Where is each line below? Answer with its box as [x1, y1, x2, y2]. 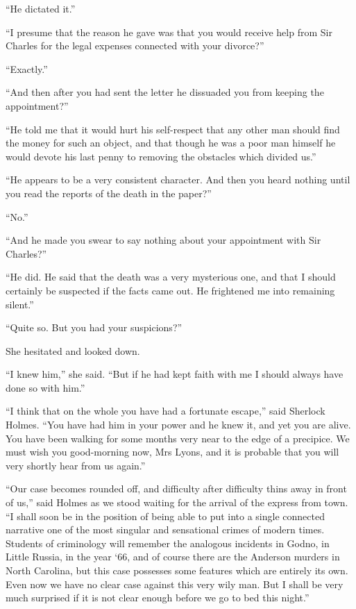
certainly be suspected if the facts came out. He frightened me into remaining [6, 283, 335, 297]
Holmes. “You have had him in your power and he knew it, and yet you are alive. [6, 417, 351, 432]
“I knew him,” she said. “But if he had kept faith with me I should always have [6, 367, 344, 381]
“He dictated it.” [6, 1, 76, 15]
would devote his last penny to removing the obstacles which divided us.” [6, 149, 316, 163]
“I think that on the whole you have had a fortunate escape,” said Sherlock [6, 403, 325, 418]
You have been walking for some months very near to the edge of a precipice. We [6, 431, 350, 445]
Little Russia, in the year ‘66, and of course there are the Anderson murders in [6, 549, 340, 564]
